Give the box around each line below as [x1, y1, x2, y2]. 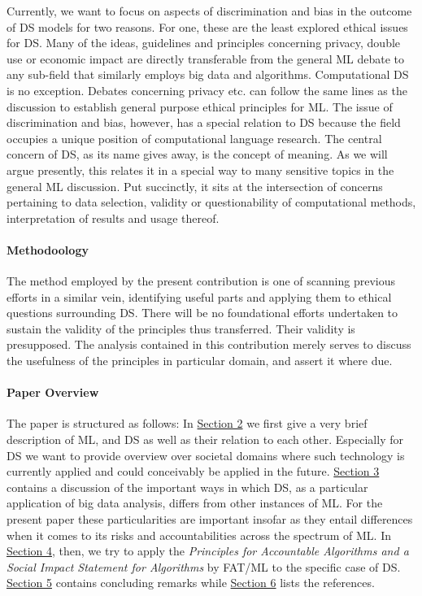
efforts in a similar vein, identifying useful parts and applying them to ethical [7, 288, 392, 305]
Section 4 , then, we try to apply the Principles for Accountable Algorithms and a [7, 542, 409, 559]
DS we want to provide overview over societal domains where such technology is [7, 446, 405, 463]
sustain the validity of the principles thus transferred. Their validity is [7, 320, 355, 337]
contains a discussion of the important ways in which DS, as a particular [7, 478, 368, 495]
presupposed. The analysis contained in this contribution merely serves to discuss [7, 336, 411, 353]
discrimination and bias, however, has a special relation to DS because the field [7, 114, 401, 131]
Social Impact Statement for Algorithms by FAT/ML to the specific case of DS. [7, 558, 401, 575]
